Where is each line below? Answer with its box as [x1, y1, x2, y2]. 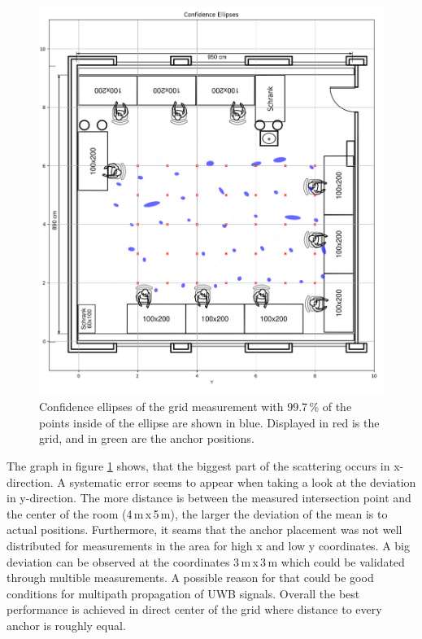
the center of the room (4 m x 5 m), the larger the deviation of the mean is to [7, 505, 388, 522]
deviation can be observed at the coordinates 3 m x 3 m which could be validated [7, 553, 405, 570]
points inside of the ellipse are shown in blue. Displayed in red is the [39, 414, 380, 431]
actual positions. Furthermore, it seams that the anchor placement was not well [7, 521, 402, 538]
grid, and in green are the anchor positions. [39, 430, 255, 447]
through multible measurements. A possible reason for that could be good [7, 569, 374, 586]
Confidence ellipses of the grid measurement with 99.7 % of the [39, 398, 352, 415]
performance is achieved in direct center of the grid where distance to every [7, 601, 382, 618]
